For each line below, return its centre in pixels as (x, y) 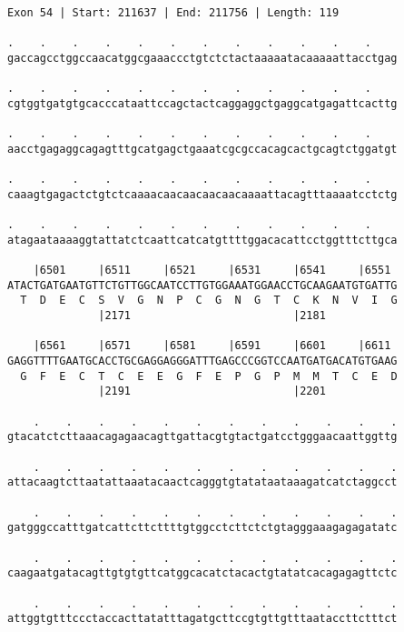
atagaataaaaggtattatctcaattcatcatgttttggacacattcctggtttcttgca (202, 240)
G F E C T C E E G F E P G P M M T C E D (209, 376)
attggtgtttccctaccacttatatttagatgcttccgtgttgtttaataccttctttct (202, 619)
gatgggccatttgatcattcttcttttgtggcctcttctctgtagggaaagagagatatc (202, 528)
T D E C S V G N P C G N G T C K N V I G (209, 301)
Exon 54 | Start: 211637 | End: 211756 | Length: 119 (173, 13)
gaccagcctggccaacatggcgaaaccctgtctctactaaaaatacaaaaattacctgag (202, 58)
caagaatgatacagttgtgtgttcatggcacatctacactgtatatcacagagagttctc (202, 573)
